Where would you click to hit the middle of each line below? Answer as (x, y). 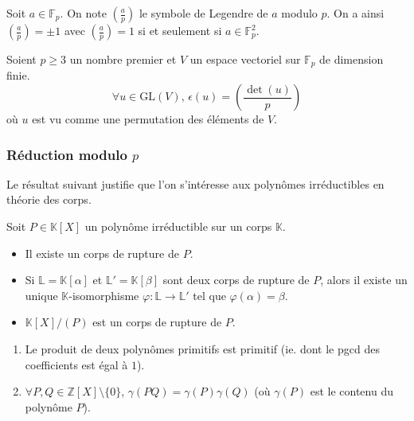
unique (41, 295)
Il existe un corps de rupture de (102, 253)
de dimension (352, 59)
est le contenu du (352, 391)
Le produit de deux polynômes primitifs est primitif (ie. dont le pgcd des (202, 349)
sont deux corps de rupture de (236, 280)
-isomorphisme (104, 295)
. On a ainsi (355, 13)
